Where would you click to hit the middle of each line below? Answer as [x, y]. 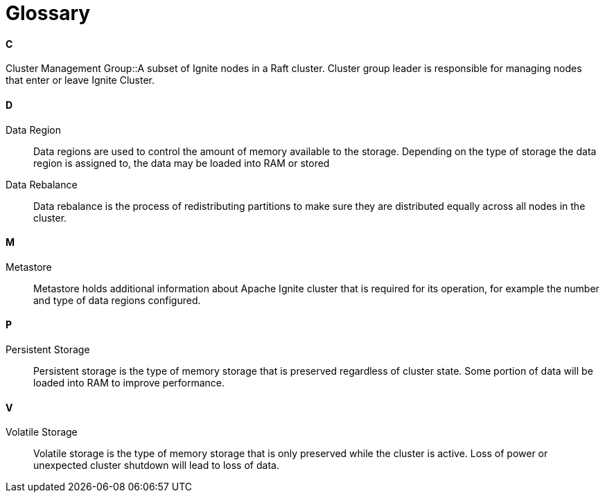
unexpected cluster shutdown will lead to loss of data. [156, 465]
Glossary [48, 13]
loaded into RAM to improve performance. [129, 383]
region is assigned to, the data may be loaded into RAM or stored [182, 163]
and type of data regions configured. [117, 300]
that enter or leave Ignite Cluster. [80, 80]
